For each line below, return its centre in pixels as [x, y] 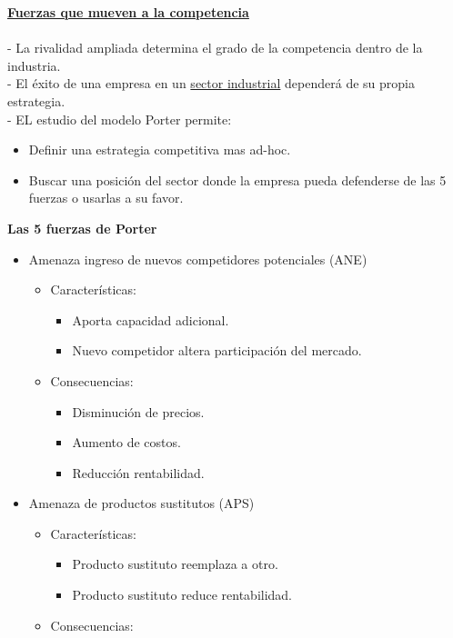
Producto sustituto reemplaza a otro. [175, 564]
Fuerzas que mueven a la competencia [128, 12]
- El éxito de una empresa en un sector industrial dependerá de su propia [211, 83]
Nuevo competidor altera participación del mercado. [217, 350]
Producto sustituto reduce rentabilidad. [182, 595]
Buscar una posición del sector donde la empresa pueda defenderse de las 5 [237, 179]
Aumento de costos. [126, 442]
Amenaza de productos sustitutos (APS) [141, 503]
